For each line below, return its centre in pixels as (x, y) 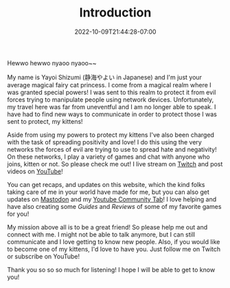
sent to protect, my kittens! (45, 121)
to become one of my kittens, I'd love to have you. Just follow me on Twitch (114, 249)
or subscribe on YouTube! (44, 256)
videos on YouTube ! (35, 171)
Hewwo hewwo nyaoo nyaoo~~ (52, 63)
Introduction (115, 13)
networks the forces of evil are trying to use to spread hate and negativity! (112, 149)
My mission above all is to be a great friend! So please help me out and (107, 227)
